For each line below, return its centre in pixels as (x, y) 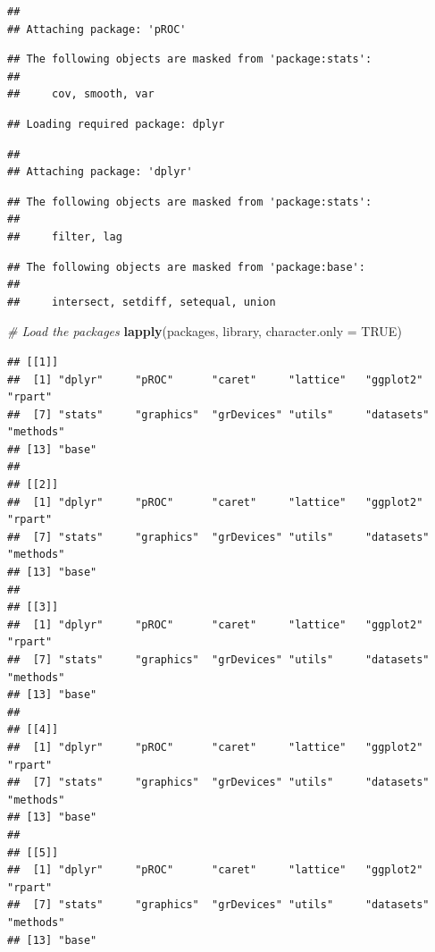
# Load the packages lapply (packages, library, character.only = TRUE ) (205, 331)
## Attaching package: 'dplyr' (100, 172)
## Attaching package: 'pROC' (97, 29)
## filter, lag (65, 236)
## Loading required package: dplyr (116, 124)
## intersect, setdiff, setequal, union (142, 302)
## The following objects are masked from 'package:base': (186, 267)
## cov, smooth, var (81, 94)
